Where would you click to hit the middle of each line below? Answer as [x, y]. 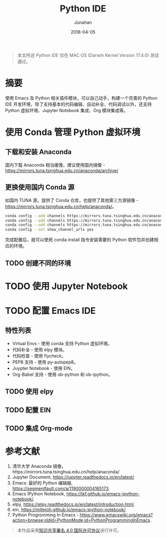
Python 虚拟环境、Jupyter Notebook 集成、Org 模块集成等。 [67, 110]
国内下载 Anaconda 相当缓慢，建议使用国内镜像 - [55, 165]
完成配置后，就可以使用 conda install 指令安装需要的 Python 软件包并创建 [80, 240]
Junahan [83, 22]
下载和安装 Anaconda [38, 152]
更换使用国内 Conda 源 [40, 187]
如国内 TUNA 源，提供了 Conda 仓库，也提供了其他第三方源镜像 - [72, 200]
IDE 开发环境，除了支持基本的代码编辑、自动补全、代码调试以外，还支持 [79, 104]
